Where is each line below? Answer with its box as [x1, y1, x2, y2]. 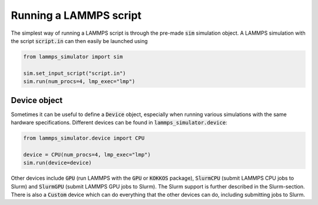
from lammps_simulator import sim [23, 53, 123, 60]
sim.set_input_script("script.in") [23, 70, 126, 77]
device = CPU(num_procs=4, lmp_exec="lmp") [23, 151, 151, 158]
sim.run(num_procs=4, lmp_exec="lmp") [23, 78, 135, 85]
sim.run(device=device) [23, 160, 92, 166]
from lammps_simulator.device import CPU [23, 134, 145, 141]
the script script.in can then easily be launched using [11, 37, 148, 44]
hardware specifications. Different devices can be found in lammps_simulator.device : [11, 118, 228, 126]
